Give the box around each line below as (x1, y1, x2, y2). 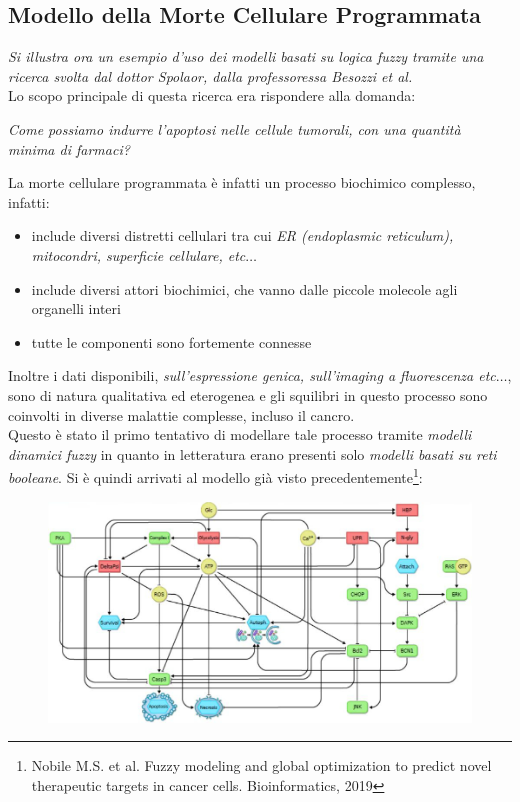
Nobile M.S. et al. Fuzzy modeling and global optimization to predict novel (31, 755, 492, 776)
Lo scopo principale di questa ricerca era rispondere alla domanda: (8, 85, 416, 106)
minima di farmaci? (8, 138, 130, 159)
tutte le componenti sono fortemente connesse (31, 331, 312, 352)
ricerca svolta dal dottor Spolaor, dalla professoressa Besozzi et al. (8, 65, 413, 86)
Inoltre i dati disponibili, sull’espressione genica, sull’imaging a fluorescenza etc (8, 365, 496, 386)
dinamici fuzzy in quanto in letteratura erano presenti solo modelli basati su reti (8, 443, 497, 464)
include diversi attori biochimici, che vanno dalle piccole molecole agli (31, 278, 458, 299)
